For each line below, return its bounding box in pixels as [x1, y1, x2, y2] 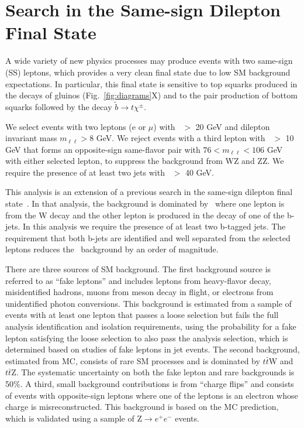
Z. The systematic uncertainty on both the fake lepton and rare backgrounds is [11, 366, 295, 378]
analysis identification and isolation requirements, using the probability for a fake [5, 320, 296, 332]
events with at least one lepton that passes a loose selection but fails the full [5, 309, 279, 321]
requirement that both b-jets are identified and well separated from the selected [5, 231, 291, 244]
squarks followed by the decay [5, 100, 112, 112]
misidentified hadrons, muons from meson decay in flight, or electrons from [5, 286, 274, 298]
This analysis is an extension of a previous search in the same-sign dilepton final [5, 186, 293, 198]
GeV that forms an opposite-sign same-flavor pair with [5, 143, 201, 155]
